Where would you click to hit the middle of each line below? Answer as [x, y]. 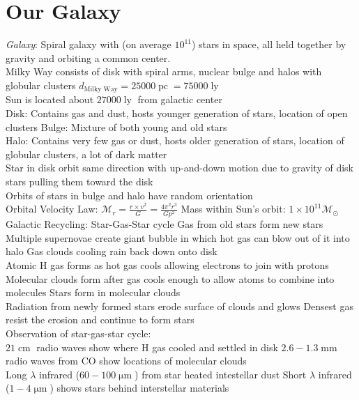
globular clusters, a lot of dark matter [86, 154]
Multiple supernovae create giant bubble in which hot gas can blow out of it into [178, 237]
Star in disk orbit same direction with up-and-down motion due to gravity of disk [179, 168]
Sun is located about [50, 99]
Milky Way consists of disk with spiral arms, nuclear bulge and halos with [164, 71]
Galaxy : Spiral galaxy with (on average [89, 44]
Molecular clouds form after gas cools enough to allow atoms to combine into [170, 278]
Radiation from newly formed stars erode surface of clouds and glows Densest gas [179, 306]
